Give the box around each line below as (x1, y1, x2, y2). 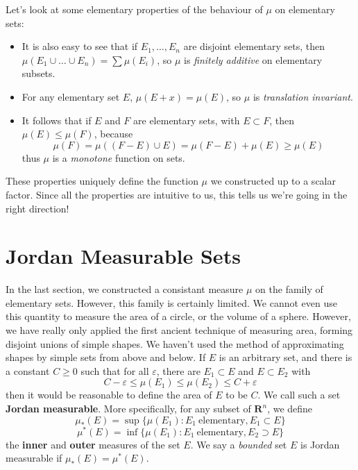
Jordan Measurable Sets (6, 242, 241, 270)
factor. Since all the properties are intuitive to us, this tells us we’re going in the (6, 187, 348, 201)
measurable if (6, 451, 62, 465)
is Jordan (300, 437, 340, 451)
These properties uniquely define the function (6, 174, 198, 188)
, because (94, 126, 133, 141)
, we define (267, 401, 313, 415)
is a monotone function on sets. (52, 150, 185, 165)
